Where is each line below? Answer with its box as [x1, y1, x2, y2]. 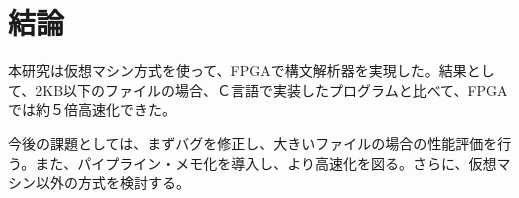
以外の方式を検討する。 [35, 172, 190, 193]
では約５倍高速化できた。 [8, 99, 176, 120]
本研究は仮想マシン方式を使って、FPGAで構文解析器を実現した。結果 [8, 60, 467, 81]
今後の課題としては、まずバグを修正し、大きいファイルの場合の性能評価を [8, 132, 498, 153]
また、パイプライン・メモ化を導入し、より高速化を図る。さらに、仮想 [35, 152, 497, 173]
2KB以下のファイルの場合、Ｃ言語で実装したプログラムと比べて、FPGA [35, 79, 508, 100]
